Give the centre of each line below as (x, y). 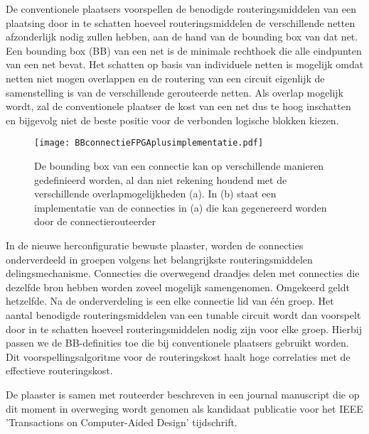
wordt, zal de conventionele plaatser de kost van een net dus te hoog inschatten (178, 106)
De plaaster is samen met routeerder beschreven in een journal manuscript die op (183, 394)
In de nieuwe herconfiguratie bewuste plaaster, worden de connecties (155, 245)
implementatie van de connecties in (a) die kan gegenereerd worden (181, 207)
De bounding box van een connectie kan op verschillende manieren (179, 166)
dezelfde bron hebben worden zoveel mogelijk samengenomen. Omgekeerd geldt (178, 287)
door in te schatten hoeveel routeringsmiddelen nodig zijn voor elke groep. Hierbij (184, 329)
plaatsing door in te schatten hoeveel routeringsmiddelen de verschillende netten (181, 22)
